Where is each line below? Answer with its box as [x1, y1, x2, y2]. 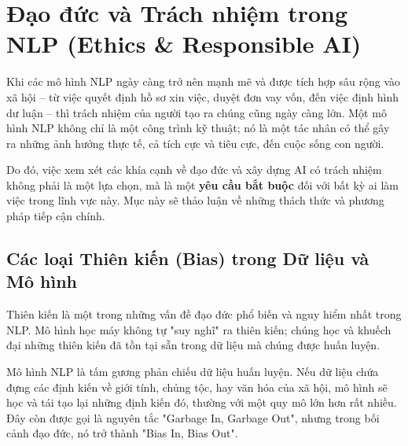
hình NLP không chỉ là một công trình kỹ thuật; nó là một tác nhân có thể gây [6, 120, 390, 136]
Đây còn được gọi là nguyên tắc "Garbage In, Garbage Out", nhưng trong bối [6, 409, 380, 426]
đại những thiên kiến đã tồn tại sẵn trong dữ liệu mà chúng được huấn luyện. [6, 337, 380, 353]
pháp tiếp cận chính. [6, 208, 105, 224]
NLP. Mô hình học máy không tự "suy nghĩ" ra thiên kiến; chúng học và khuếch [6, 321, 391, 337]
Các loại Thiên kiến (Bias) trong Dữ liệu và [6, 246, 369, 271]
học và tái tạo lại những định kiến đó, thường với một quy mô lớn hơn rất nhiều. [6, 394, 397, 411]
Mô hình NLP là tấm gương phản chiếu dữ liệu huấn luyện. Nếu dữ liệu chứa [6, 363, 379, 380]
